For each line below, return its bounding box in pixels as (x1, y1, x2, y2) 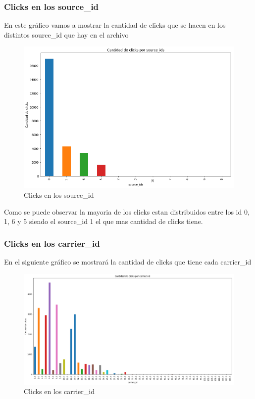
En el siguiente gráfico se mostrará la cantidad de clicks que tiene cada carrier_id (4, 256, 252, 266)
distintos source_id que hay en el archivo (4, 29, 129, 40)
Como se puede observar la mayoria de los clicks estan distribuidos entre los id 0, (4, 206, 250, 217)
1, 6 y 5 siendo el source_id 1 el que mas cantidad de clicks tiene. (4, 216, 203, 226)
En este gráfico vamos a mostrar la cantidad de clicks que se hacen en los (4, 20, 226, 30)
